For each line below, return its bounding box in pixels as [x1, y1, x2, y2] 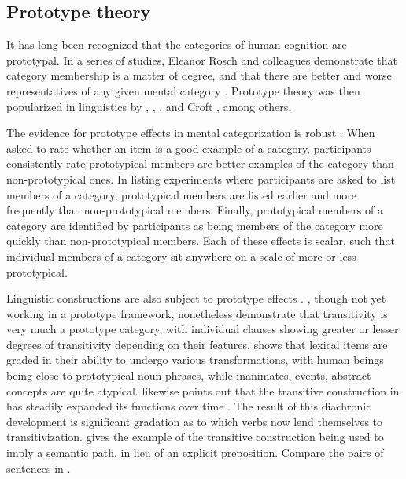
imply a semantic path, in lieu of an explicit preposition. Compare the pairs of [6, 444, 384, 461]
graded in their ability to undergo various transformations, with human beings [6, 351, 384, 368]
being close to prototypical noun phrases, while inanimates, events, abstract [6, 367, 371, 384]
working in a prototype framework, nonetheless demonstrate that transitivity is [6, 305, 388, 321]
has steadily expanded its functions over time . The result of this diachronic [6, 398, 371, 414]
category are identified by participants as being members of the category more [6, 217, 383, 233]
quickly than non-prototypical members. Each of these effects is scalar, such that [6, 232, 395, 249]
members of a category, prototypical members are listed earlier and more [6, 186, 357, 202]
